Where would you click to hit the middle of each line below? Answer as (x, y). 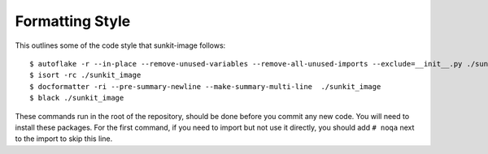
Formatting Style (73, 21)
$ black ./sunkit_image (77, 98)
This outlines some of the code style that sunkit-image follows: (120, 45)
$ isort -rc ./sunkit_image (85, 75)
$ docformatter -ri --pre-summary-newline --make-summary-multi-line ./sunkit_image (205, 86)
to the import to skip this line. (64, 139)
